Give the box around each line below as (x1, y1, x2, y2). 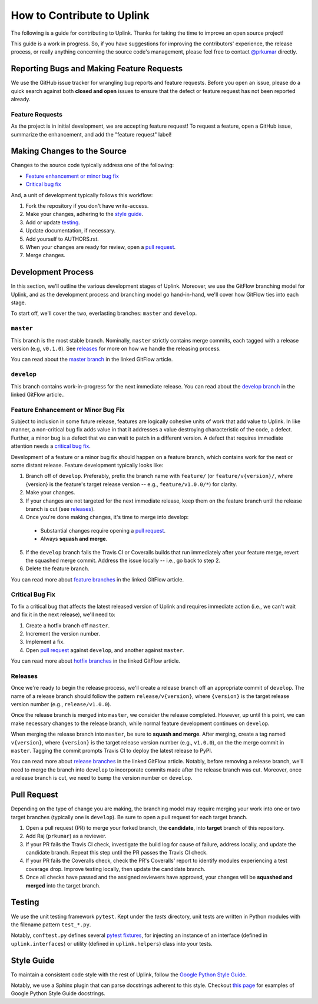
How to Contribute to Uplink (11, 9, 150, 22)
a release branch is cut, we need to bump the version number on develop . (11, 774, 193, 782)
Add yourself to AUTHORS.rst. (25, 235, 100, 242)
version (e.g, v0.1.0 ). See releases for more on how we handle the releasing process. (11, 345, 221, 352)
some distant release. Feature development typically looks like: (11, 461, 164, 468)
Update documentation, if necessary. (25, 227, 116, 234)
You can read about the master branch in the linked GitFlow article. (11, 356, 173, 363)
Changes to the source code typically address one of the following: (11, 162, 174, 169)
